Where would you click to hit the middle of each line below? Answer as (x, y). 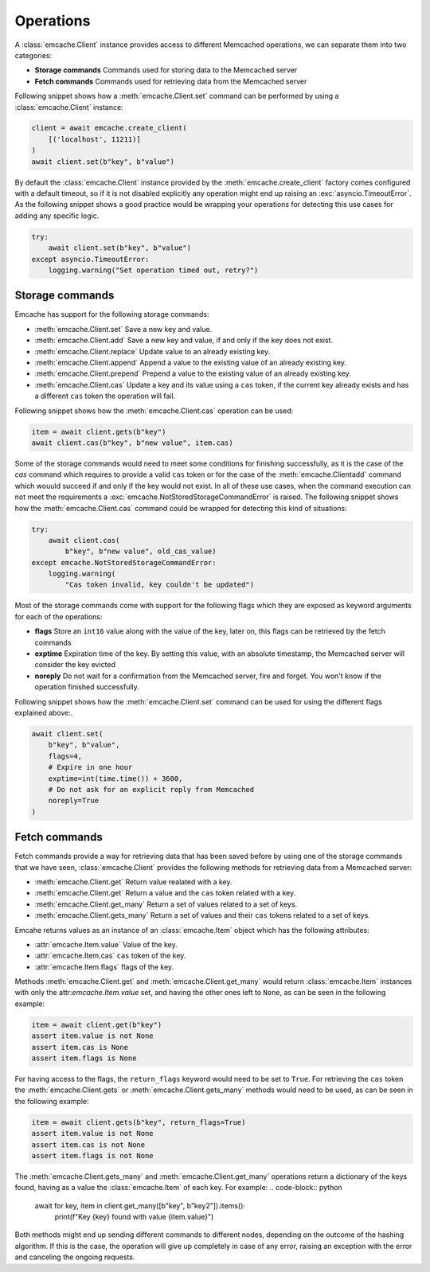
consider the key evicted (75, 665)
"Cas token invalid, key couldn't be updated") (160, 585)
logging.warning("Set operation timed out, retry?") (153, 270)
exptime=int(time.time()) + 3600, (115, 778)
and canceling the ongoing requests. (75, 1257)
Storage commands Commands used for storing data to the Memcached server (166, 70)
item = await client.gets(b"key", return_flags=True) (139, 1122)
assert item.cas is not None (88, 1145)
